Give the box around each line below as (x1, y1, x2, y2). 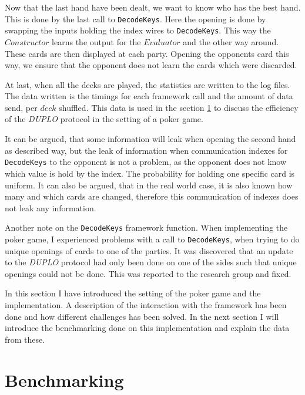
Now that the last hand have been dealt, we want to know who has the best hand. (5, 1, 301, 13)
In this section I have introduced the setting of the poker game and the (5, 287, 261, 299)
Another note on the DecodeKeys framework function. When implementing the (5, 221, 288, 234)
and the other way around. (183, 35, 279, 48)
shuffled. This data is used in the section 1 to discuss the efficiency (59, 101, 299, 113)
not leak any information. (5, 201, 96, 214)
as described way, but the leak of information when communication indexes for (5, 144, 288, 156)
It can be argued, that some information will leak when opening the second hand (5, 133, 296, 145)
